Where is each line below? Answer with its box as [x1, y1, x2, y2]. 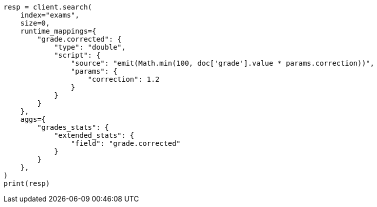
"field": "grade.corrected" [70, 139, 181, 147]
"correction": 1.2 [87, 75, 159, 83]
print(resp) [3, 179, 50, 187]
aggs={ [20, 115, 46, 123]
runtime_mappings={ [20, 27, 96, 35]
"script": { [54, 51, 100, 59]
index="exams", [20, 11, 79, 19]
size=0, [20, 19, 50, 27]
